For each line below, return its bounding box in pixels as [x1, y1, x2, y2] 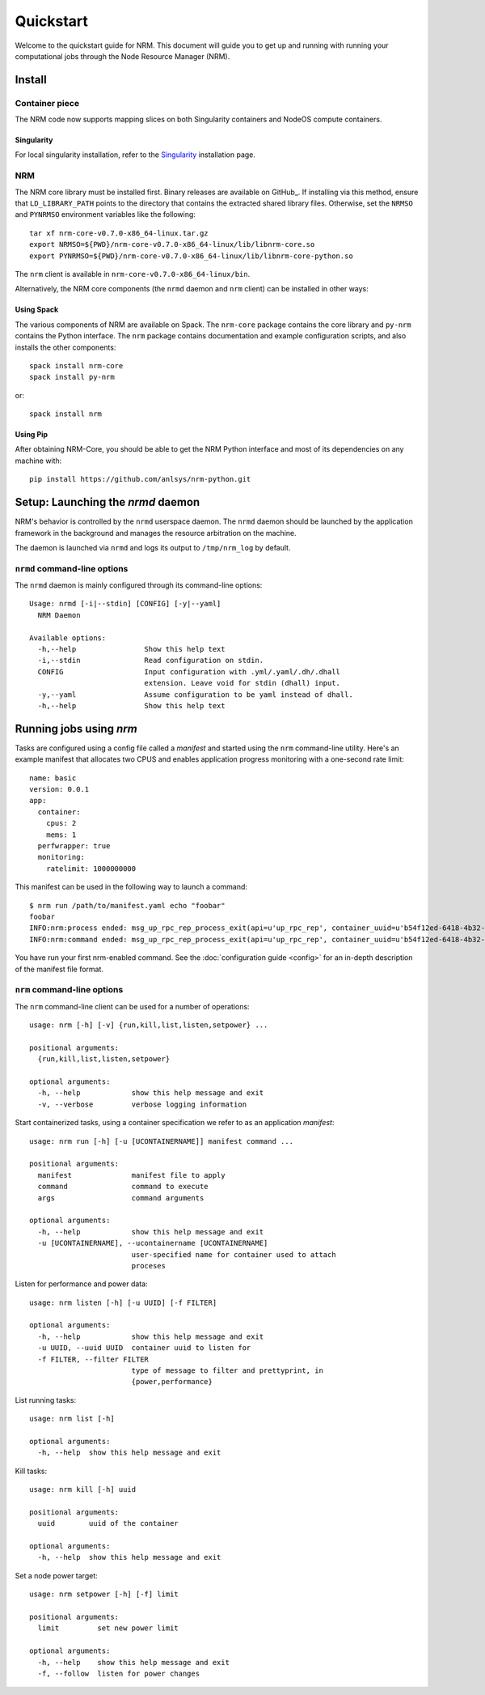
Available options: [29, 633, 107, 643]
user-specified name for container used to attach [131, 1250, 336, 1259]
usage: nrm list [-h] [29, 1414, 115, 1424]
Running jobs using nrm [15, 721, 137, 736]
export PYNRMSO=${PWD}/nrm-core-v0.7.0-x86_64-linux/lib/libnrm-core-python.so [29, 251, 353, 261]
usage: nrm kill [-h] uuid [29, 1485, 137, 1494]
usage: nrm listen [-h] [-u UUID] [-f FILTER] [29, 1298, 217, 1307]
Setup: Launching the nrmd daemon [15, 495, 200, 509]
